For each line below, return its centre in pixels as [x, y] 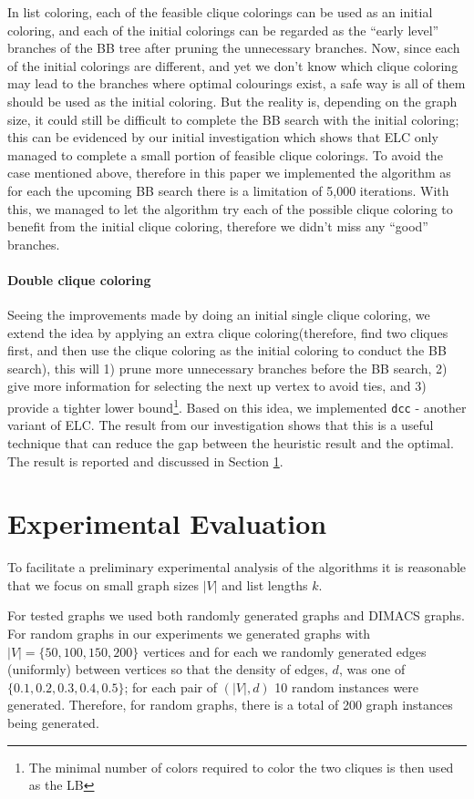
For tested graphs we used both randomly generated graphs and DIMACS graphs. [236, 615]
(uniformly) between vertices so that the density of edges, [168, 669]
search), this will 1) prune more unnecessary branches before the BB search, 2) [227, 368]
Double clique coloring [79, 279]
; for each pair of [171, 686]
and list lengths [265, 584]
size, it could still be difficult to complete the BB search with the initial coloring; [233, 119]
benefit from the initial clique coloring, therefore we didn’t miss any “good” [218, 226]
